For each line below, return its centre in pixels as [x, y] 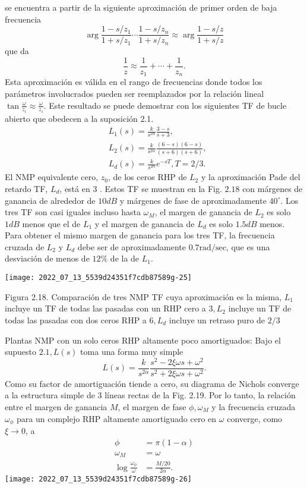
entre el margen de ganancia [56, 407]
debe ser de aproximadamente [132, 246]
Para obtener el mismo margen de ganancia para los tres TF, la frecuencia [140, 235]
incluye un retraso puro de [217, 319]
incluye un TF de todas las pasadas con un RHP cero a [105, 308]
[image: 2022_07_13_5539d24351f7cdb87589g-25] [98, 278]
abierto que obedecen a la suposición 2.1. [79, 119]
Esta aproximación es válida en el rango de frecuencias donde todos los [134, 82]
